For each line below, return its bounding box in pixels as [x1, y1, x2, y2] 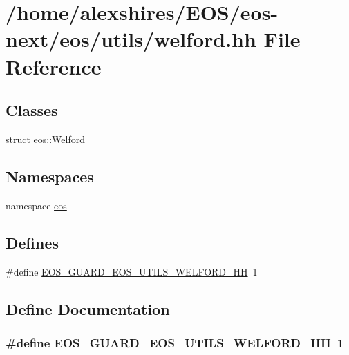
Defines [6, 231, 59, 253]
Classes [6, 99, 58, 121]
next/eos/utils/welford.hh [6, 25, 256, 53]
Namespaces [6, 165, 94, 186]
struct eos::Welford [6, 131, 85, 146]
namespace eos [6, 198, 67, 212]
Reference [6, 52, 102, 80]
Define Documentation [6, 298, 170, 319]
